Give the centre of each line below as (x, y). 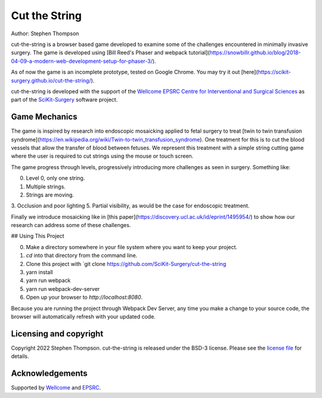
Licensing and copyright (57, 334)
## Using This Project (38, 236)
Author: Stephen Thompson (45, 33)
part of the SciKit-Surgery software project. (64, 100)
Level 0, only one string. (55, 178)
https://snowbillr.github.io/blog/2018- (255, 53)
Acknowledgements (49, 373)
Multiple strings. (46, 186)
